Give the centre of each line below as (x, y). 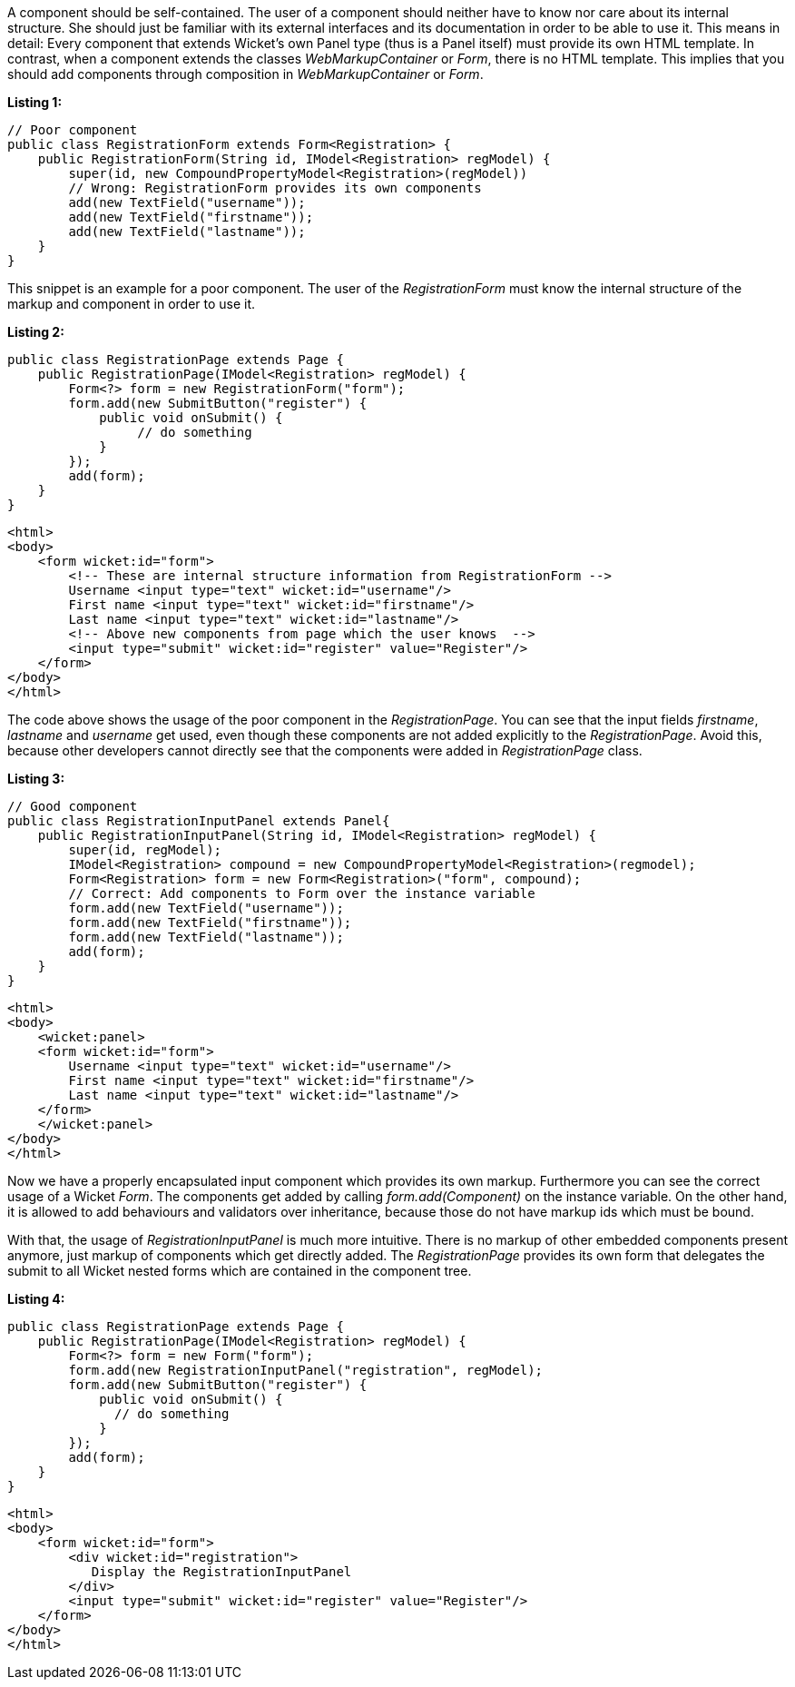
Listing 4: (36, 1299)
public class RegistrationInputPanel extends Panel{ (199, 821)
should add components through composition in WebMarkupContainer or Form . (245, 74)
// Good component (73, 806)
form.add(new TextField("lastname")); (206, 937)
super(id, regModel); (145, 850)
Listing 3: (36, 779)
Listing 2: (36, 332)
